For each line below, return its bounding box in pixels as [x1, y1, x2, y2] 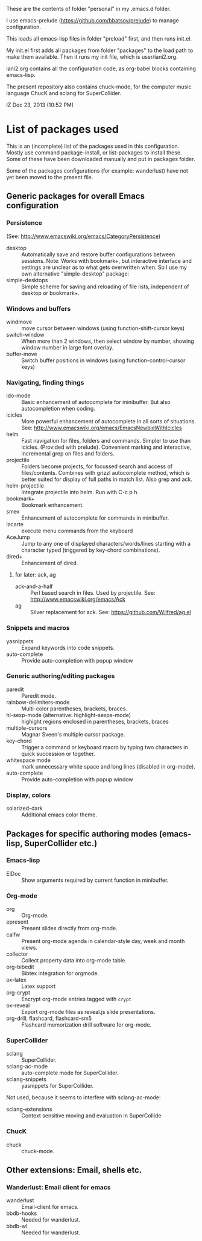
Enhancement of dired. [21, 560, 78, 567]
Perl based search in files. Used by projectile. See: [30, 589, 156, 597]
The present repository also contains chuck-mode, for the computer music [6, 83, 192, 90]
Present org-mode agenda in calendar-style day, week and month [21, 938, 185, 945]
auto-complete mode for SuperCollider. [21, 1069, 119, 1077]
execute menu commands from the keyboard [21, 527, 133, 535]
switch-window [6, 331, 45, 338]
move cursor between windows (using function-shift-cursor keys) [21, 324, 185, 332]
